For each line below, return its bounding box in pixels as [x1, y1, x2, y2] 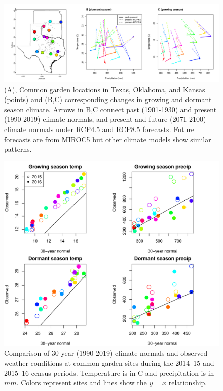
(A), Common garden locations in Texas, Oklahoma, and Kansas [4, 84, 205, 94]
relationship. [168, 377, 207, 388]
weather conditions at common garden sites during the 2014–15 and [4, 357, 214, 368]
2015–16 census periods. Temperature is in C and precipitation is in [4, 367, 214, 378]
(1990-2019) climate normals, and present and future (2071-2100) [4, 114, 206, 124]
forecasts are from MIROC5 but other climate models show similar [4, 134, 211, 144]
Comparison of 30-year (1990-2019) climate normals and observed [4, 347, 208, 358]
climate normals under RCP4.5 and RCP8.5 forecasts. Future [4, 124, 195, 134]
